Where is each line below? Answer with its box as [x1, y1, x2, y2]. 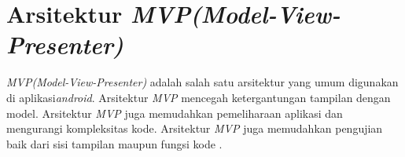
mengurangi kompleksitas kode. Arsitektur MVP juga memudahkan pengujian [6, 120, 383, 137]
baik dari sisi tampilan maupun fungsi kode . [6, 135, 223, 152]
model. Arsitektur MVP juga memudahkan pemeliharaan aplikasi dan [6, 104, 343, 121]
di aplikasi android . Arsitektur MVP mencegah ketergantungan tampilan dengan [6, 89, 391, 105]
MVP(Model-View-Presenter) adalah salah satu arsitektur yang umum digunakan [6, 74, 399, 90]
